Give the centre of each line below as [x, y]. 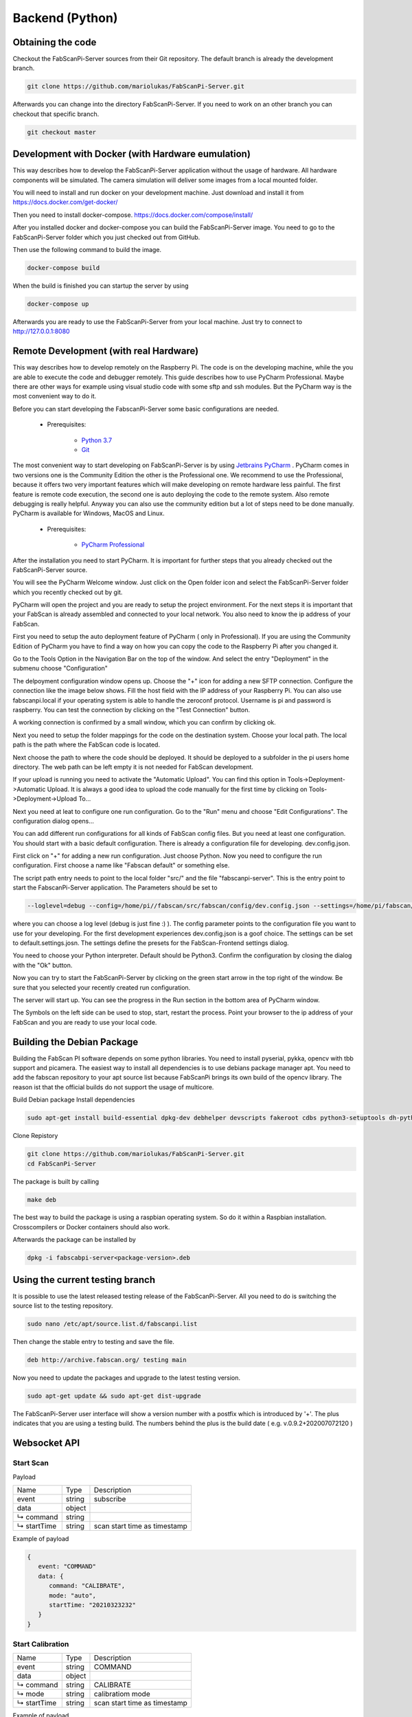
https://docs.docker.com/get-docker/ [65, 202]
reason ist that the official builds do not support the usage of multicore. [113, 1087]
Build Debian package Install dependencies [74, 1100]
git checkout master [61, 132]
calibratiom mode [122, 1694]
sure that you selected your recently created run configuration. [102, 987]
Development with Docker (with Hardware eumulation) [131, 154]
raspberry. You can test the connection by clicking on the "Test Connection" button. [131, 709]
